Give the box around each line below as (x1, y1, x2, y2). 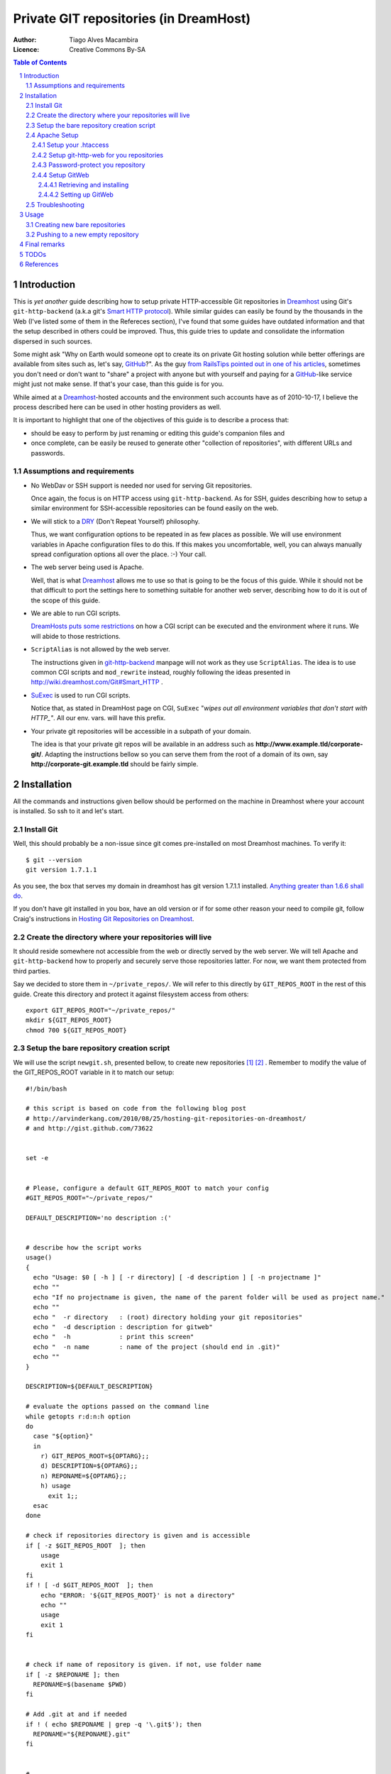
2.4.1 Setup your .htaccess (32, 141, 109, 149)
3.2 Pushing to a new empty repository (26, 230, 139, 238)
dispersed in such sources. (13, 337, 92, 346)
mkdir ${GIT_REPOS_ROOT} (26, 1016, 112, 1025)
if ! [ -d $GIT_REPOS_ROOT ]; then (26, 1581, 153, 1590)
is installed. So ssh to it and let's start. (13, 807, 124, 815)
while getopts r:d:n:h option (26, 1412, 131, 1421)
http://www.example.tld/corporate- (255, 740, 363, 749)
